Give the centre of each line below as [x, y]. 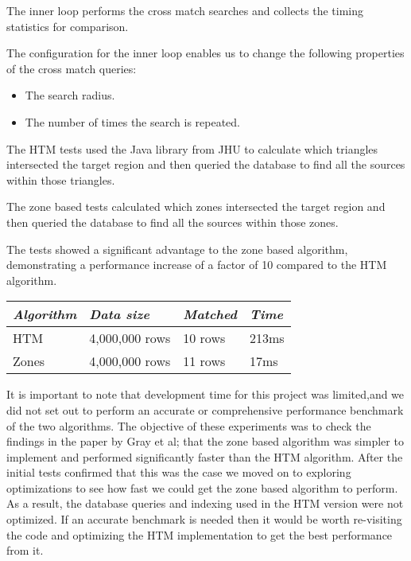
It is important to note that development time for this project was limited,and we [205, 394]
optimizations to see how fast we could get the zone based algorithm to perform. [202, 487]
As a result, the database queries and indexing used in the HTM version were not [205, 503]
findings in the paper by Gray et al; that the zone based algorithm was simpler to [205, 441]
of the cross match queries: [72, 68]
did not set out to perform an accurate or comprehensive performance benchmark [205, 409]
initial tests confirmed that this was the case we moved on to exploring [179, 472]
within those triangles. [61, 179]
